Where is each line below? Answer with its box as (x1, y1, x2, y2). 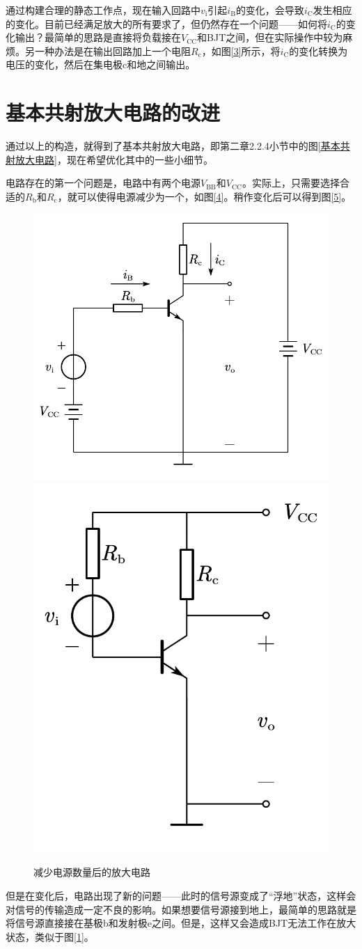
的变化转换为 (289, 43, 348, 58)
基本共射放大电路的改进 (6, 98, 221, 127)
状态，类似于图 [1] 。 (6, 929, 94, 943)
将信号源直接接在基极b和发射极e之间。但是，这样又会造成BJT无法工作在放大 (6, 916, 356, 930)
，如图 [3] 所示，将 (201, 43, 281, 58)
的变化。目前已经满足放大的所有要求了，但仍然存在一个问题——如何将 (6, 16, 327, 31)
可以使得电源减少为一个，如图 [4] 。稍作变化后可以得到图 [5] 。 (77, 189, 352, 203)
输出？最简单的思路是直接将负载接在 (15, 30, 181, 45)
